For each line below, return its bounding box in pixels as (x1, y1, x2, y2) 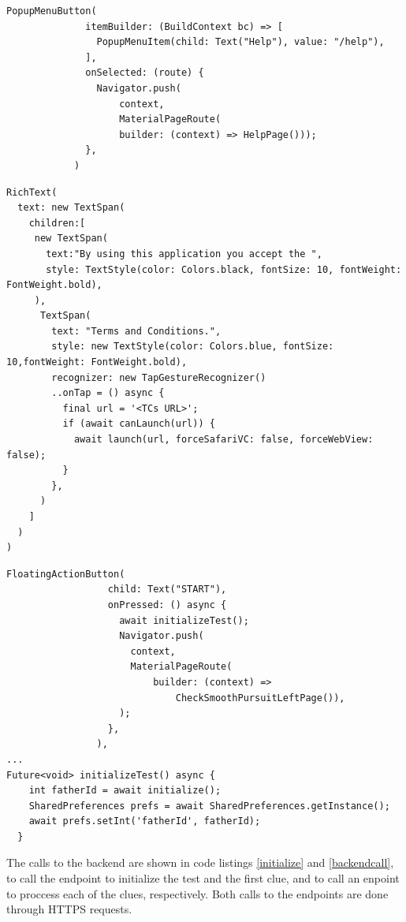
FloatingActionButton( (6, 568, 125, 580)
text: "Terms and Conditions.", (51, 325, 222, 337)
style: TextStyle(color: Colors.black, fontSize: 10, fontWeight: (46, 263, 402, 275)
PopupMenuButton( (6, 6, 97, 17)
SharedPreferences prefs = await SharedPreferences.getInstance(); (28, 800, 390, 812)
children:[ (28, 217, 86, 229)
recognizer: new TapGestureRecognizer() (51, 371, 266, 383)
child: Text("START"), (107, 584, 227, 595)
